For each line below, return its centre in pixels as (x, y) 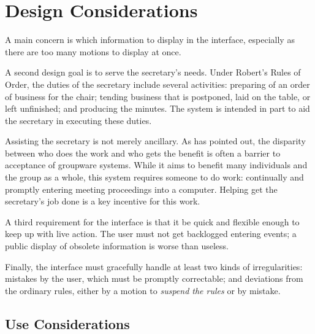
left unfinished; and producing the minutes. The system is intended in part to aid (157, 108)
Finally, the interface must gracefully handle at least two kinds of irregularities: (154, 266)
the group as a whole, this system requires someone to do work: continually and (154, 177)
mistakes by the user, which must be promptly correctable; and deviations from (154, 278)
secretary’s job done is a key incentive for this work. (103, 201)
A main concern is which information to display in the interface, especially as (150, 40)
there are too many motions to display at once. (93, 51)
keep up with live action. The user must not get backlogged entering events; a (151, 234)
